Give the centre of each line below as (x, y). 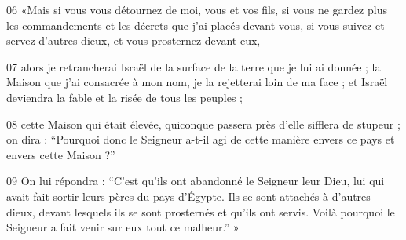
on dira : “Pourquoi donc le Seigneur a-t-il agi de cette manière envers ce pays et (201, 139)
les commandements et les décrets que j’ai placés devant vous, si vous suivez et (196, 25)
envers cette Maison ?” (61, 154)
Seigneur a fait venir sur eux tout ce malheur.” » (123, 227)
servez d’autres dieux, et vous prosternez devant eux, (134, 40)
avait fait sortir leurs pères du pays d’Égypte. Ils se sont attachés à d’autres (188, 196)
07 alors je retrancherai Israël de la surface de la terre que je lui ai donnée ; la (194, 66)
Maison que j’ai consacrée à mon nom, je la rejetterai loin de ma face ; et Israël (197, 82)
